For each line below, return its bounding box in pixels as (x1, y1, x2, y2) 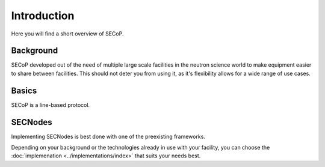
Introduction (11, 9, 75, 22)
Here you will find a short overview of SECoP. (11, 30, 124, 37)
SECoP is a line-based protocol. (11, 101, 90, 108)
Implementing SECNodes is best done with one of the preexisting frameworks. (11, 133, 206, 140)
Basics (11, 85, 37, 96)
